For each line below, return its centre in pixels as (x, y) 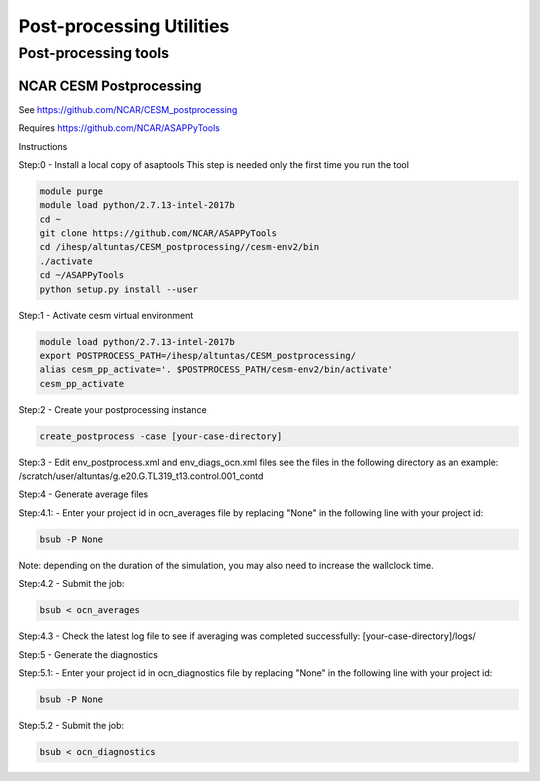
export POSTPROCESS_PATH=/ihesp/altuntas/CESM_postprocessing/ (198, 355)
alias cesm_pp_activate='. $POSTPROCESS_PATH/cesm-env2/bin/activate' (216, 369)
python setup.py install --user (119, 289)
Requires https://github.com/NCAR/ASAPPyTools (119, 128)
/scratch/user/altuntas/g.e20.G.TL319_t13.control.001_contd (141, 476)
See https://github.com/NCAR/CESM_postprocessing (128, 109)
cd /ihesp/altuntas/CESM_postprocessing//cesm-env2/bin (179, 247)
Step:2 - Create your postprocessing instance (112, 409)
